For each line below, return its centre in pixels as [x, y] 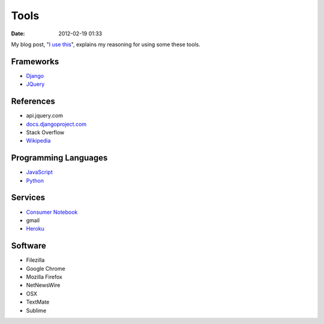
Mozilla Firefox [44, 277]
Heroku [35, 229]
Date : [18, 34]
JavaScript [40, 172]
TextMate [38, 302]
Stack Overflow [45, 132]
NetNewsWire [43, 285]
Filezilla [35, 260]
